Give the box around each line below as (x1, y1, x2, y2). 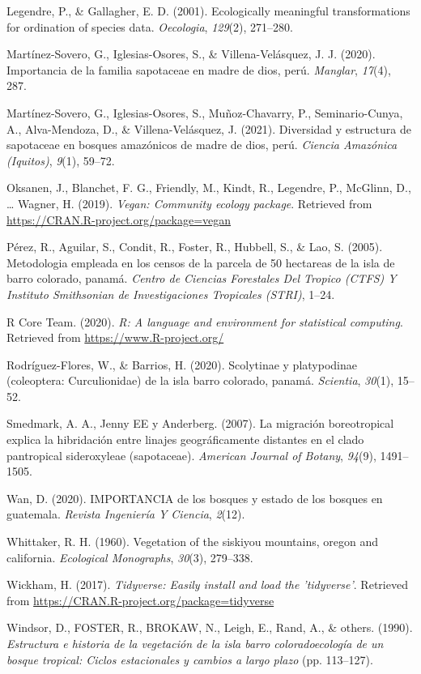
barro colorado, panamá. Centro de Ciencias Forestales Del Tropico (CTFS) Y (6, 270, 397, 287)
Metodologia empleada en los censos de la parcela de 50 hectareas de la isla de (6, 254, 395, 271)
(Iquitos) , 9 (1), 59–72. (6, 151, 115, 168)
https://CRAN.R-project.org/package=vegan (6, 211, 232, 228)
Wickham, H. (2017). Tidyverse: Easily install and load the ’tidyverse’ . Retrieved (6, 576, 408, 593)
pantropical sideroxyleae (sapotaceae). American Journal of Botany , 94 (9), (6, 446, 376, 463)
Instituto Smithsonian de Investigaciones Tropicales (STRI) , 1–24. (6, 285, 335, 302)
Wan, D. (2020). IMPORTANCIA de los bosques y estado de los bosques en (6, 489, 383, 506)
